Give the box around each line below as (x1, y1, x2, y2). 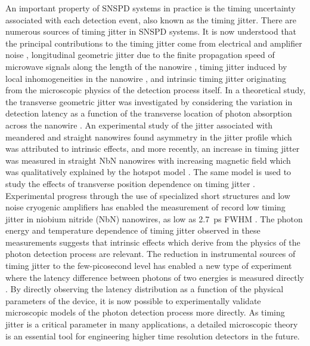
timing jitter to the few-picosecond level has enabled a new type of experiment (5, 259, 292, 272)
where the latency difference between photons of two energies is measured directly (5, 271, 304, 283)
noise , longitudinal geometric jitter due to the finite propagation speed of (5, 48, 275, 61)
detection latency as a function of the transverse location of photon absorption (5, 107, 292, 120)
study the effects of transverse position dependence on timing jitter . (5, 177, 255, 189)
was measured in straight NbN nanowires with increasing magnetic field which (5, 154, 291, 166)
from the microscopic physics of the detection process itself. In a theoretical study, (5, 84, 306, 96)
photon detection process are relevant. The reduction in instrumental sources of (5, 247, 296, 260)
